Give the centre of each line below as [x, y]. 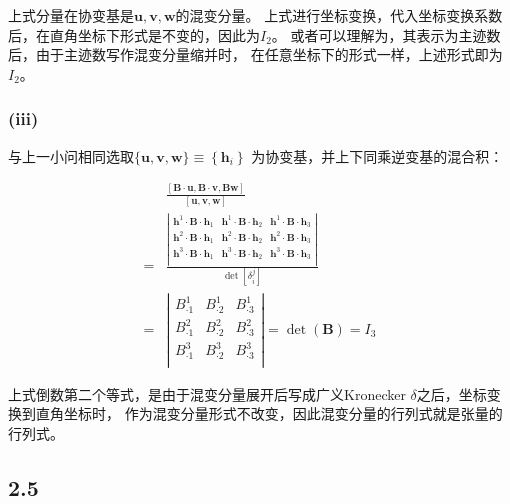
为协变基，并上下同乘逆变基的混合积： [377, 155]
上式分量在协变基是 [71, 15]
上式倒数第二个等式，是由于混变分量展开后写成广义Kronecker [207, 393]
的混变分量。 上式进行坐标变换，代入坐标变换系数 [339, 15]
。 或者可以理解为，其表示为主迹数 [386, 34]
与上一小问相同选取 [71, 155]
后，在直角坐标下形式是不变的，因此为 [134, 34]
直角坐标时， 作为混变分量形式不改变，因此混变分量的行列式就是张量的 [269, 413]
